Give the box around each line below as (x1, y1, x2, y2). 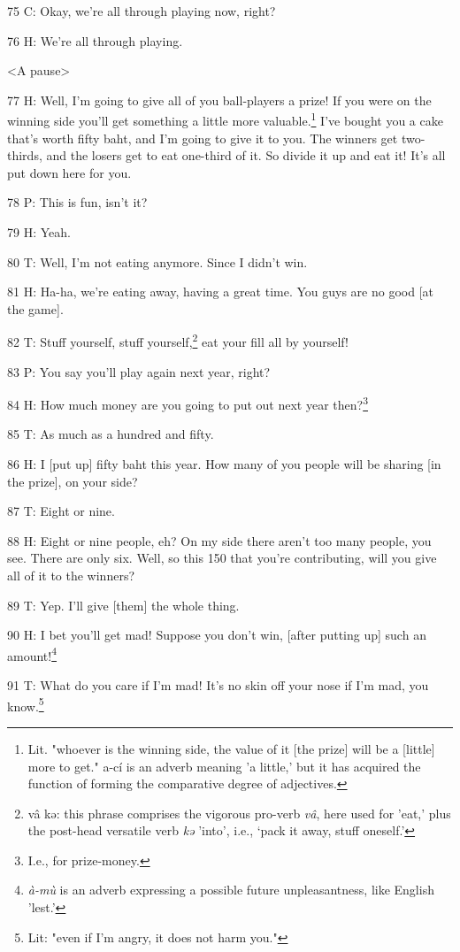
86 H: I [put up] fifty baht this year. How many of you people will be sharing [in (7, 455, 441, 473)
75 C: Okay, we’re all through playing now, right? (7, 2, 276, 19)
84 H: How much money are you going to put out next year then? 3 (7, 393, 369, 413)
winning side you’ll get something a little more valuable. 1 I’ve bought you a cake (7, 109, 443, 130)
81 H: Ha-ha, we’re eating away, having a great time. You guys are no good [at (7, 282, 434, 301)
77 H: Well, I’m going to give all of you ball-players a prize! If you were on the (7, 90, 432, 109)
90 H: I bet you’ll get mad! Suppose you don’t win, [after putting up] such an (7, 626, 426, 644)
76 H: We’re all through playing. (7, 31, 183, 50)
